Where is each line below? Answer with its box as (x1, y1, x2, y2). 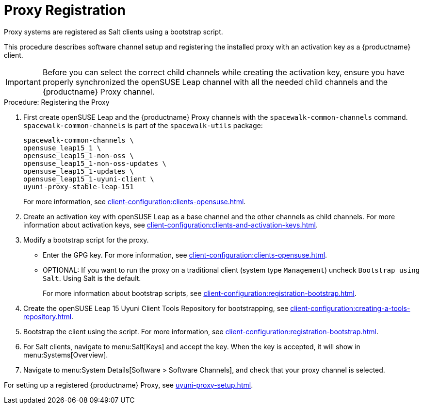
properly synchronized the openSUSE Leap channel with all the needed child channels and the (42, 77, 388, 87)
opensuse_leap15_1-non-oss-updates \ (23, 159, 167, 167)
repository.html (23, 312, 72, 321)
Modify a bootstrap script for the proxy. (23, 235, 149, 244)
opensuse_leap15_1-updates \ (23, 167, 134, 175)
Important (5, 77, 41, 87)
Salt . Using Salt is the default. (43, 274, 141, 282)
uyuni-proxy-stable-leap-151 (23, 182, 134, 191)
